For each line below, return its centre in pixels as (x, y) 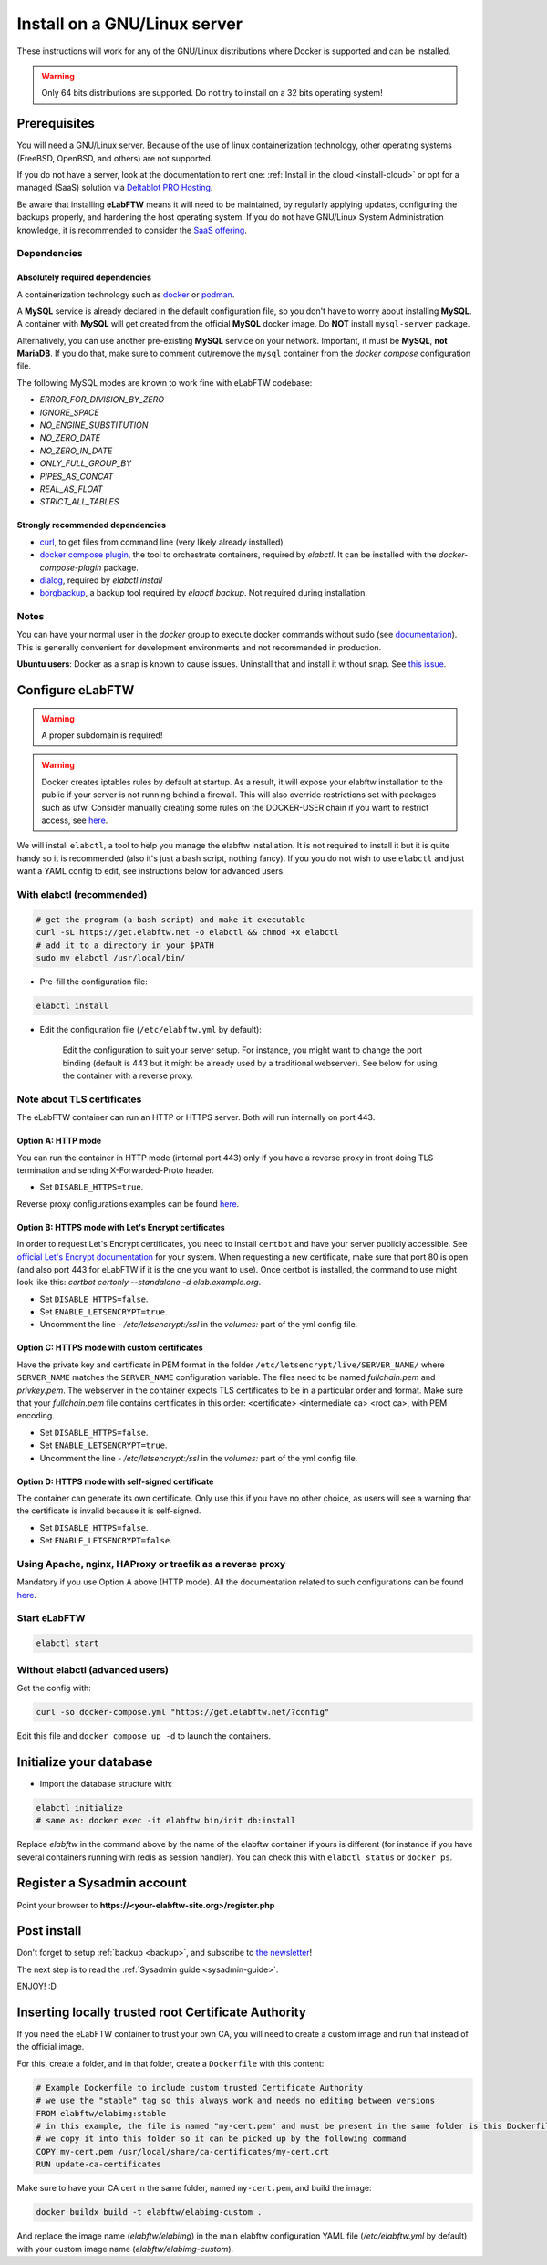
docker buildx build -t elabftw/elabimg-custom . (149, 2213)
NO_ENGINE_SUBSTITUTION (94, 425)
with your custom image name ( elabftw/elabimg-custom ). (125, 2249)
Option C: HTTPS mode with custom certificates (110, 1348)
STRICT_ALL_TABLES (79, 502)
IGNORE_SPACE (69, 412)
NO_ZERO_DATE (70, 438)
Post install (49, 1931)
